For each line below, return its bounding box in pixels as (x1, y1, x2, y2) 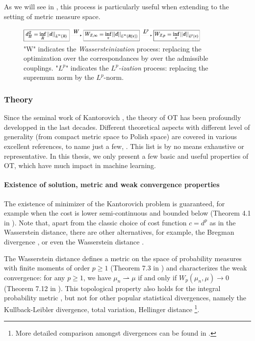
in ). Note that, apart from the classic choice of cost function (4, 217, 187, 227)
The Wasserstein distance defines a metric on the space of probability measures (4, 253, 242, 263)
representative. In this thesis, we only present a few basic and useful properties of (4, 150, 249, 161)
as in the (209, 217, 236, 227)
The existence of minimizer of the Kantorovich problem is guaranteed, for (4, 198, 225, 208)
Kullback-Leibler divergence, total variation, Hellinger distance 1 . (4, 302, 200, 314)
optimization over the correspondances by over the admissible (24, 53, 208, 63)
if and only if (138, 272, 177, 282)
